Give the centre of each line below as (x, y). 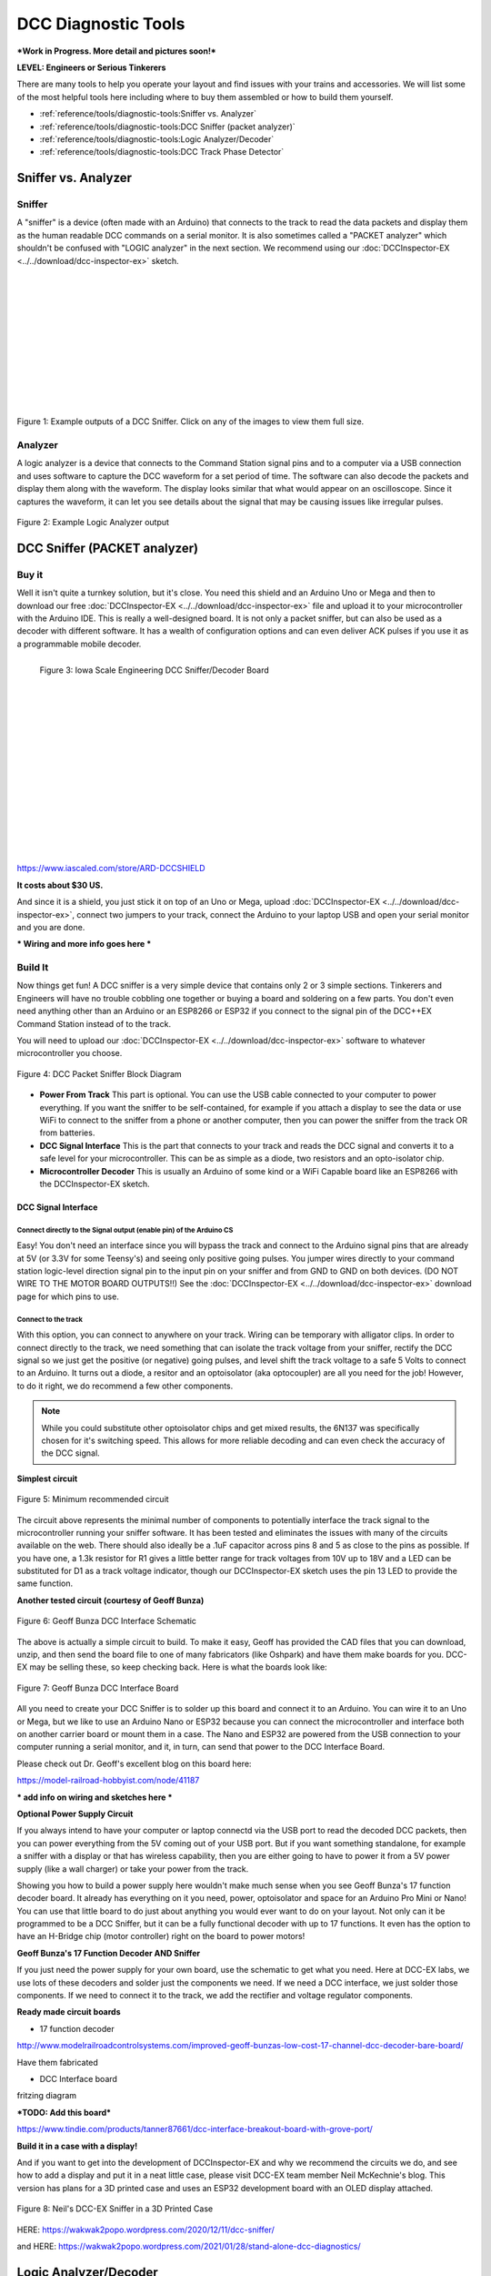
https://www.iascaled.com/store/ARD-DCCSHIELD (111, 869)
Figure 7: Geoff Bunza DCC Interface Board (98, 1688)
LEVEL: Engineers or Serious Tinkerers (91, 67)
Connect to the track (50, 1319)
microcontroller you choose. (70, 1053)
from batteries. (67, 1133)
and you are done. (51, 927)
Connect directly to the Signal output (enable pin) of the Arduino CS (125, 1230)
